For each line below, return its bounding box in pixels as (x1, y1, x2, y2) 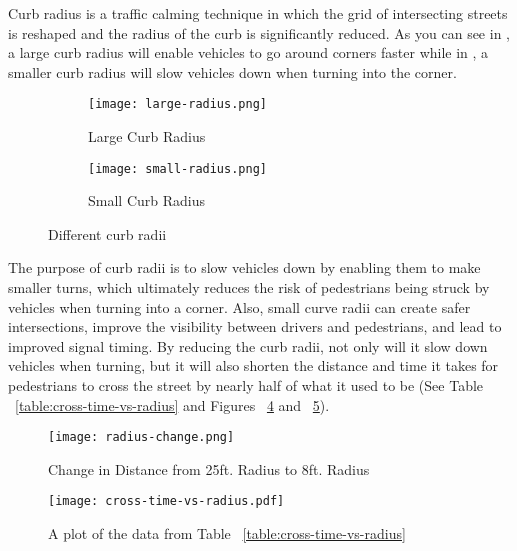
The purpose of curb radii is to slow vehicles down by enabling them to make (8, 257, 481, 278)
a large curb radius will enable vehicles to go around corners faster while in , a (8, 42, 489, 63)
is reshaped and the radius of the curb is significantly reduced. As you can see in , (8, 22, 510, 43)
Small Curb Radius (88, 190, 205, 211)
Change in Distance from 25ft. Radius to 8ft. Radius (48, 458, 370, 479)
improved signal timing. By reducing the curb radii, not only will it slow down (8, 335, 488, 356)
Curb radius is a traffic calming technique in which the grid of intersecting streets (8, 3, 508, 23)
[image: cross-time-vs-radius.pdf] (48, 494, 285, 509)
